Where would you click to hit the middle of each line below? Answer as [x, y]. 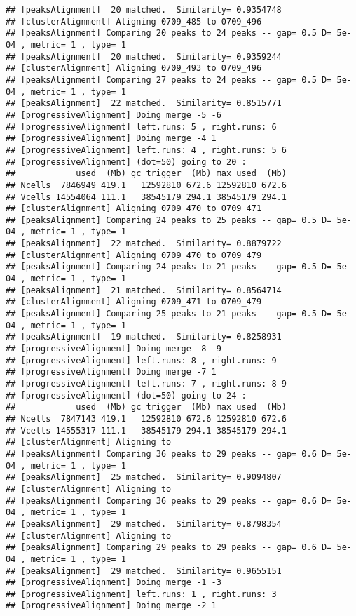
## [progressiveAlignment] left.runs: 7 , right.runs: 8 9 [146, 384]
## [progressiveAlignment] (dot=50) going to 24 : [126, 395]
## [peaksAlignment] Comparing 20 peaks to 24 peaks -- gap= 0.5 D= [169, 33]
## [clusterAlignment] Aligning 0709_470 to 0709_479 [134, 255]
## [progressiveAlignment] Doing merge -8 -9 [114, 349]
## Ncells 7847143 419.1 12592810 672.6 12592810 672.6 [146, 419]
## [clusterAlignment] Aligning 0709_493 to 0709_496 [134, 68]
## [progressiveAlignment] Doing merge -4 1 [111, 139]
